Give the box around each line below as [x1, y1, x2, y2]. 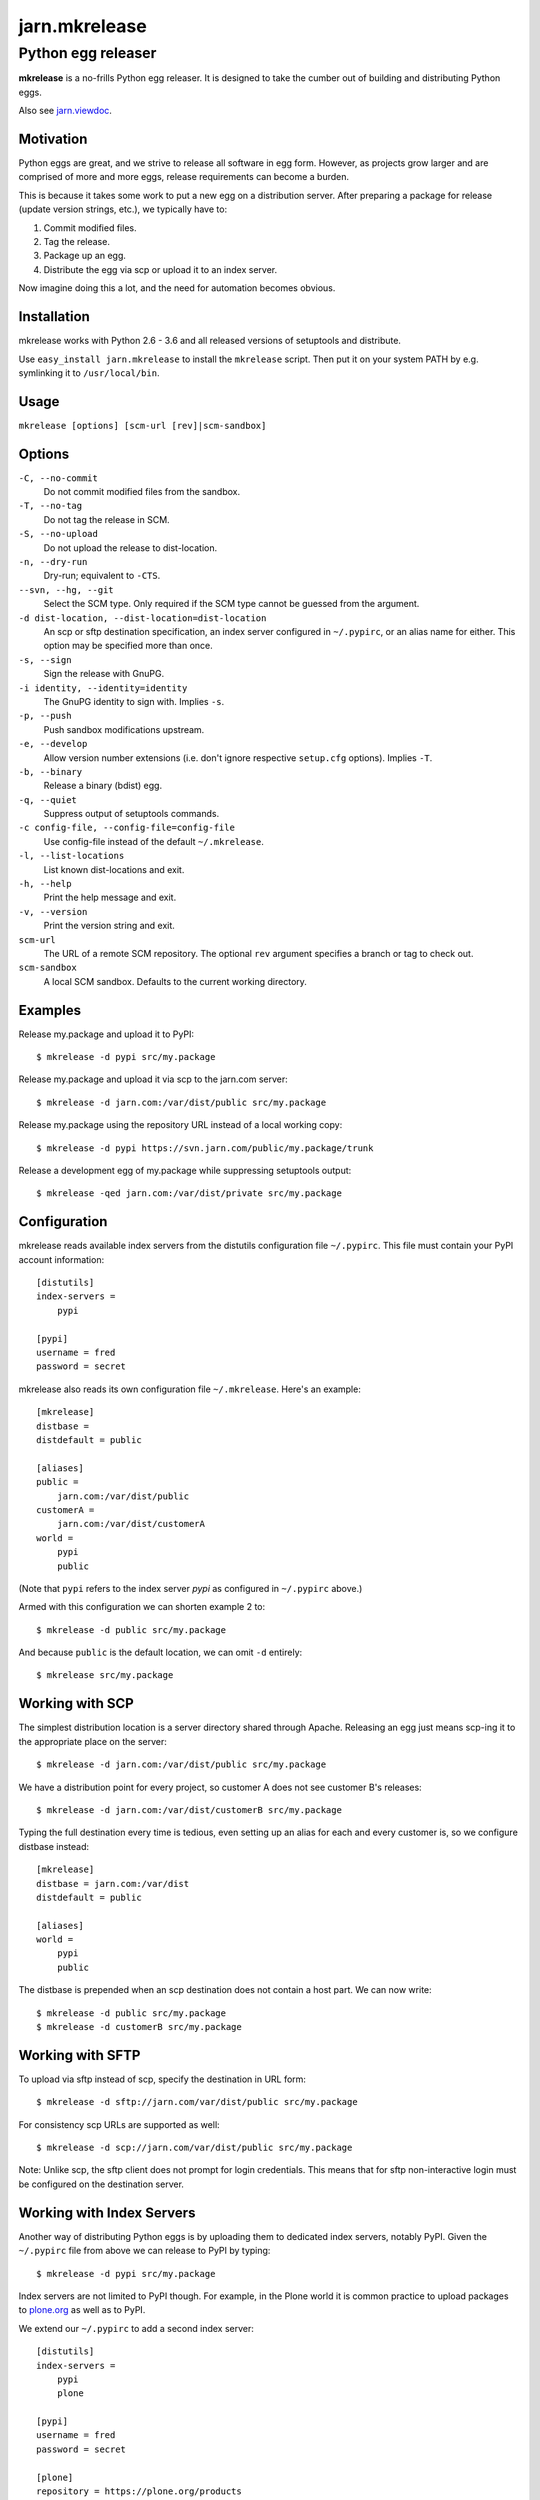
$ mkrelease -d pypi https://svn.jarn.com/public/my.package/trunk [36, 1142, 374, 1154]
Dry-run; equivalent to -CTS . [43, 570, 161, 582]
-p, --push [18, 710, 72, 722]
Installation [18, 308, 90, 325]
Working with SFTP [18, 2046, 141, 2064]
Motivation [18, 130, 88, 147]
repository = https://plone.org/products [36, 2486, 242, 2497]
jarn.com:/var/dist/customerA [56, 1518, 205, 1530]
